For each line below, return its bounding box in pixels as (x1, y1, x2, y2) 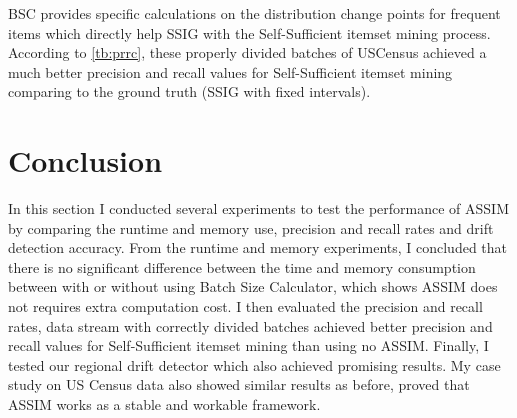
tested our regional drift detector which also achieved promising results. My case (8, 354, 501, 375)
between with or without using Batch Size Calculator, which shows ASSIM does (8, 276, 498, 297)
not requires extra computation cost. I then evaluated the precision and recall (8, 296, 483, 317)
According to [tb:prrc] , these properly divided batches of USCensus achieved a (8, 42, 487, 63)
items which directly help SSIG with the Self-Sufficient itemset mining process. (8, 22, 491, 43)
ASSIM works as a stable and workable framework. (8, 394, 321, 415)
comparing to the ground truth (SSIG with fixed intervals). (8, 81, 371, 102)
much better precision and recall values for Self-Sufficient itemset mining (8, 61, 453, 82)
